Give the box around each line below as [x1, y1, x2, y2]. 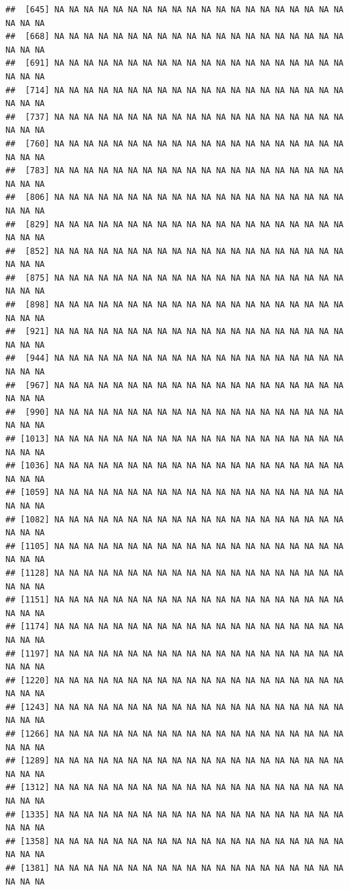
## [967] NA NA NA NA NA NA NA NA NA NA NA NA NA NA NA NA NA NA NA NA [5, 380, 344, 390]
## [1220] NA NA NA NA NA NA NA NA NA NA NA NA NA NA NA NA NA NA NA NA [5, 675, 344, 685]
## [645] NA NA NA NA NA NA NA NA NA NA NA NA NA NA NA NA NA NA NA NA [5, 5, 344, 14]
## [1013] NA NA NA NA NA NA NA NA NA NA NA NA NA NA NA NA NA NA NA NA [5, 434, 344, 444]
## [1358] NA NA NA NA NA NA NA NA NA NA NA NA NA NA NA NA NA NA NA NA [5, 836, 344, 846]
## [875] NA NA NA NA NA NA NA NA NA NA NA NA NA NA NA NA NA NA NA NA [5, 272, 344, 283]
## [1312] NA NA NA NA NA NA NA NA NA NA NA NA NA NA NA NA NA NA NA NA [5, 783, 344, 793]
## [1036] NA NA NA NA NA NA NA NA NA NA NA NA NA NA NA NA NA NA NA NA [5, 461, 344, 471]
